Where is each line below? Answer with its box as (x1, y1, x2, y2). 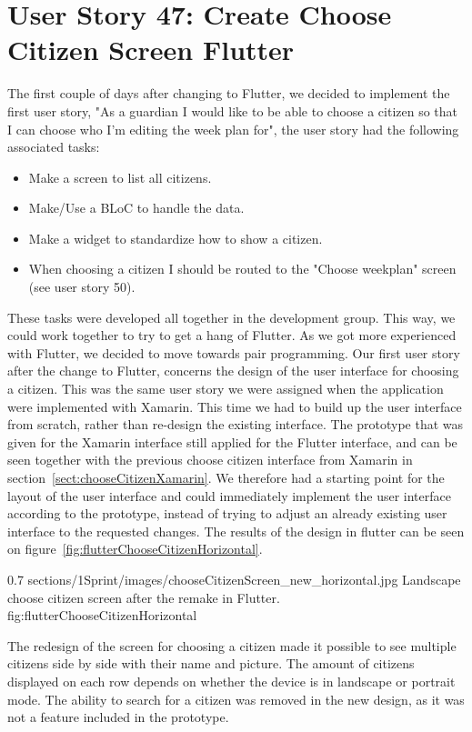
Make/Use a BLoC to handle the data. (28, 198, 245, 217)
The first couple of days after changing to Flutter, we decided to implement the (7, 84, 450, 103)
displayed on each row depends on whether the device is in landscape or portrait (7, 671, 456, 690)
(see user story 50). (28, 277, 136, 296)
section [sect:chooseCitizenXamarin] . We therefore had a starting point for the (7, 468, 445, 486)
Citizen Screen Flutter (7, 31, 295, 68)
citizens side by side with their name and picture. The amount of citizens (7, 654, 415, 673)
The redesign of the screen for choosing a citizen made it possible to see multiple (7, 636, 457, 655)
